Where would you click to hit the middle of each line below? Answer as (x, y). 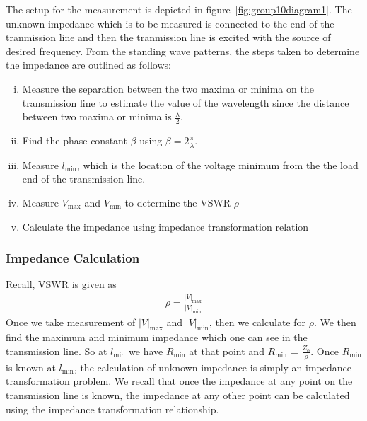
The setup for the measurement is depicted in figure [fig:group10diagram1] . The (179, 9)
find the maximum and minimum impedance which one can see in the (157, 337)
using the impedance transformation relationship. (112, 409)
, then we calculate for (257, 322)
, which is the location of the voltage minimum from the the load (217, 165)
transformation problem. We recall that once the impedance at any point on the (179, 381)
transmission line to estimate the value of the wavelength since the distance (186, 102)
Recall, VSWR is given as (61, 284)
